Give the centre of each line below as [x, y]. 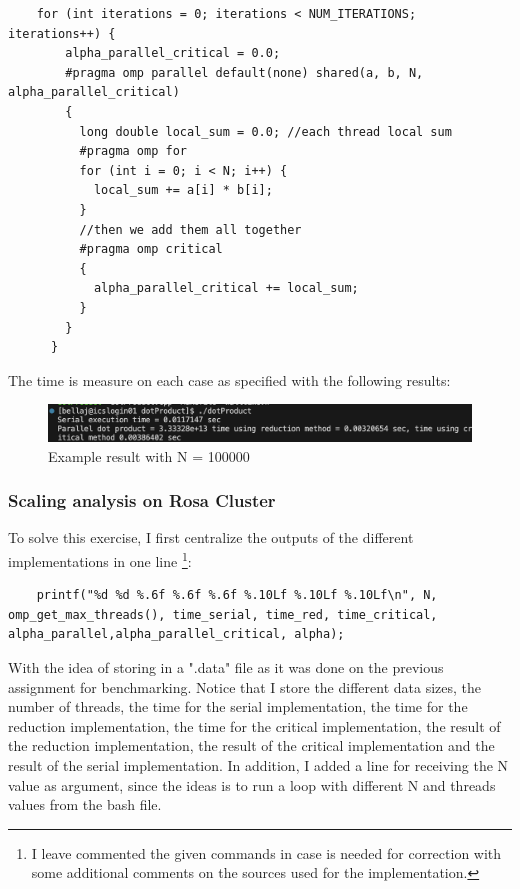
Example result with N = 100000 [149, 455]
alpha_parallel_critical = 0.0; [173, 53]
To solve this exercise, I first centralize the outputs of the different [211, 537]
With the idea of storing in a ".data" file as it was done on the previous [226, 666]
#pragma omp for [133, 151]
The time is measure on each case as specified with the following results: [229, 379]
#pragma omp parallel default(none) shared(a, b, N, [244, 72]
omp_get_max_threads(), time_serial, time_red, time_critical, [223, 614]
